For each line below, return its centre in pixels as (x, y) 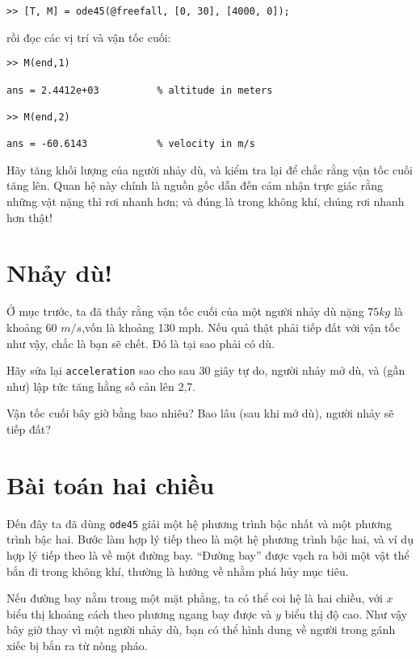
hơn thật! (29, 217)
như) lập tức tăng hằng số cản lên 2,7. (101, 386)
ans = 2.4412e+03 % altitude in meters (140, 90)
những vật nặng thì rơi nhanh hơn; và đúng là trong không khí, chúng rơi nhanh (206, 201)
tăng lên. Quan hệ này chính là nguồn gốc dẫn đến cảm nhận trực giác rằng (195, 185)
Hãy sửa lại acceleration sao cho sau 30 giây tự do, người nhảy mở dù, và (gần (206, 370)
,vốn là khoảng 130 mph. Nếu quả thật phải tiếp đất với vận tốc (241, 327)
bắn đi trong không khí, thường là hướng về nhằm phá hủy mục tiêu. (178, 571)
